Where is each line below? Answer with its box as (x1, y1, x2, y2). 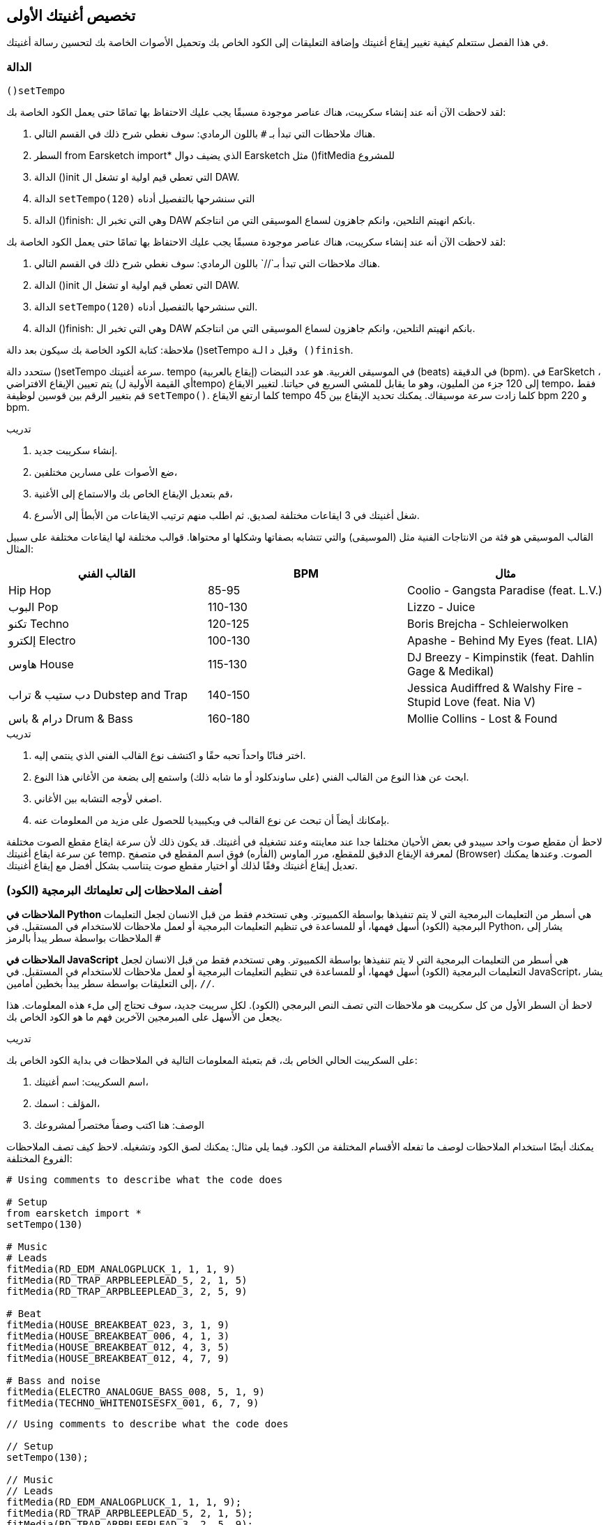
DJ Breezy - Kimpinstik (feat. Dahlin (406, 650, 595, 665)
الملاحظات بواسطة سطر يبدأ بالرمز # (6, 931, 161, 944)
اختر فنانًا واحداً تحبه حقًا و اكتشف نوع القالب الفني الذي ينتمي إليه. (34, 749, 306, 762)
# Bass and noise (6, 1374, 100, 1386)
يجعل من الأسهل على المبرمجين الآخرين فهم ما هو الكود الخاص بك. (6, 1010, 282, 1023)
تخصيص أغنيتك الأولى (6, 7, 136, 24)
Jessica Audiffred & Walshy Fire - (406, 681, 582, 696)
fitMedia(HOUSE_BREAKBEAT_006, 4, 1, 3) (6, 1330, 230, 1342)
